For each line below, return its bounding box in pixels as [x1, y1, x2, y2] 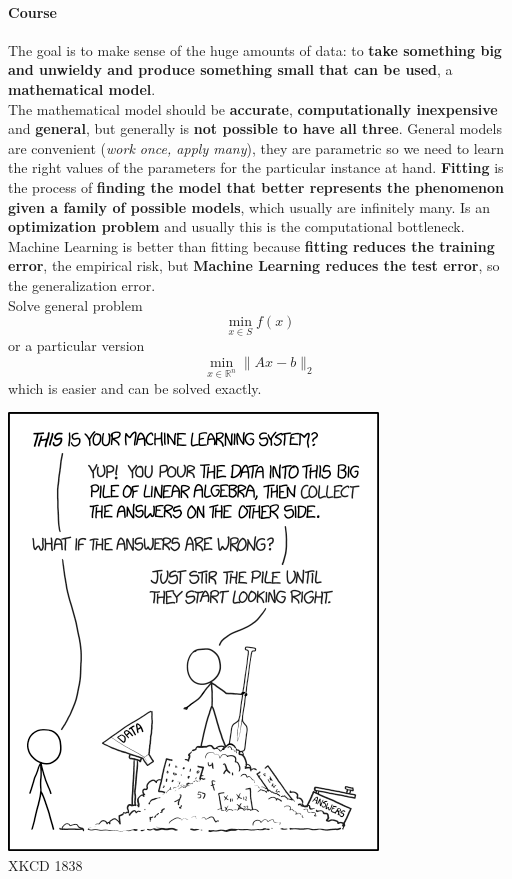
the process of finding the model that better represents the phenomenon [8, 176, 504, 197]
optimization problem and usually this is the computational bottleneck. [8, 216, 465, 237]
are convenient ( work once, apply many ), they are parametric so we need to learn [8, 137, 505, 158]
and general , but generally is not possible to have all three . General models [8, 118, 502, 139]
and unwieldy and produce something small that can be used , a [8, 59, 453, 80]
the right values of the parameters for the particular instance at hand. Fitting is [8, 157, 504, 178]
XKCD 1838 [8, 854, 83, 875]
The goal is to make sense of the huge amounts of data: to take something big [8, 39, 502, 60]
